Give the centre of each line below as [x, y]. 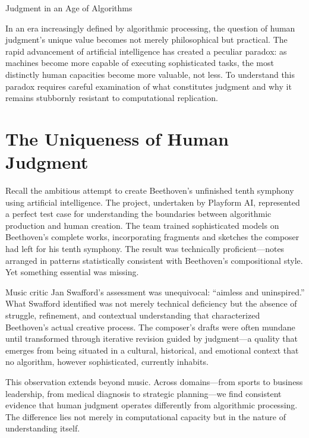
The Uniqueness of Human [117, 138]
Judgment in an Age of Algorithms [69, 8]
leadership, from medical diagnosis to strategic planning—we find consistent [144, 393]
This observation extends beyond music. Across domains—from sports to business [154, 381]
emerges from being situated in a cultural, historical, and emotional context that [152, 350]
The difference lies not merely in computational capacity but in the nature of [146, 416]
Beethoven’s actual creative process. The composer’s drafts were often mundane [150, 327]
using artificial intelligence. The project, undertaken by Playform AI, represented [153, 202]
